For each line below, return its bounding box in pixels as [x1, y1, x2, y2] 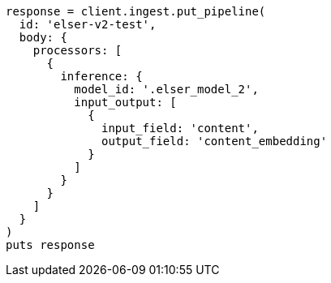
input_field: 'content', [101, 122, 259, 135]
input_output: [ [74, 96, 177, 109]
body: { [19, 31, 67, 44]
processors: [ [32, 44, 123, 57]
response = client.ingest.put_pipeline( [6, 5, 266, 18]
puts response [6, 238, 95, 251]
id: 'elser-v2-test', [19, 18, 157, 31]
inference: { [60, 70, 143, 83]
